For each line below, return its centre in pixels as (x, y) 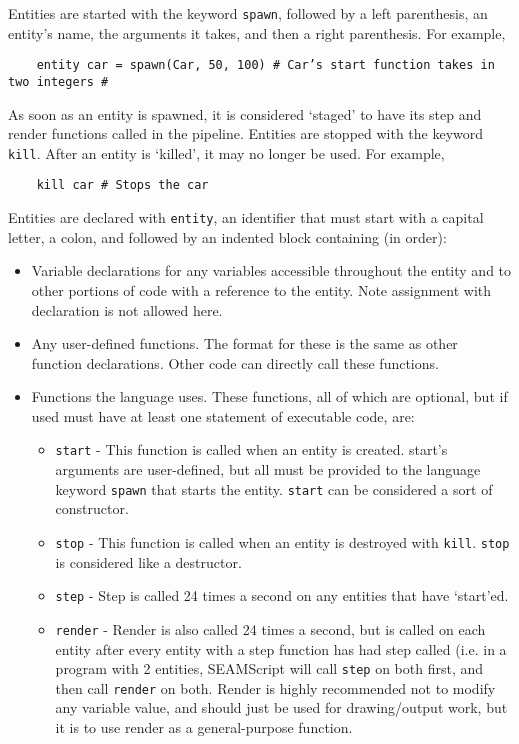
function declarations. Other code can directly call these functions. (235, 362)
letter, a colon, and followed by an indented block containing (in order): (227, 236)
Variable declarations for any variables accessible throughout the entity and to (271, 270)
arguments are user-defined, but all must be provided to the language (268, 469)
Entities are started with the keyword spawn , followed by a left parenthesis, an (248, 13)
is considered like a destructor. (148, 561)
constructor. (92, 508)
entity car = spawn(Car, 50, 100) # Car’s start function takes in (265, 65)
